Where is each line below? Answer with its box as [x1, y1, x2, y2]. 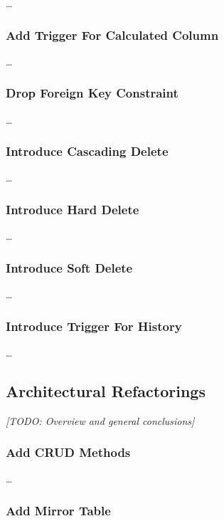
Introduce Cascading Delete [6, 142, 169, 160]
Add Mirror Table [6, 502, 111, 519]
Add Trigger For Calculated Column [6, 26, 219, 43]
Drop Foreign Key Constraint [6, 84, 178, 102]
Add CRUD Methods [6, 443, 131, 461]
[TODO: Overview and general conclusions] [6, 413, 195, 428]
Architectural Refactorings [6, 379, 206, 401]
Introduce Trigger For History [6, 317, 182, 335]
